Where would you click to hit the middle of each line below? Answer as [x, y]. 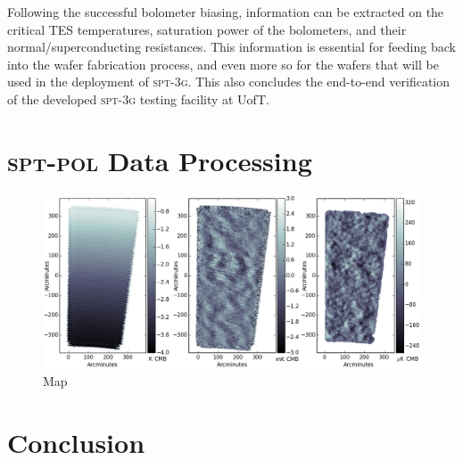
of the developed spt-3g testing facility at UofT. [138, 99]
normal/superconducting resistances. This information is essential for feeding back [231, 47]
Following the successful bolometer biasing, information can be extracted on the [226, 12]
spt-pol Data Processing [160, 160]
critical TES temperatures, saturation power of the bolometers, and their [207, 29]
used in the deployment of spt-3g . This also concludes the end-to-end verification [229, 82]
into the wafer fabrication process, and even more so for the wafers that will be [223, 64]
